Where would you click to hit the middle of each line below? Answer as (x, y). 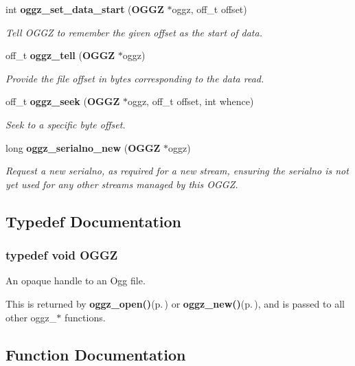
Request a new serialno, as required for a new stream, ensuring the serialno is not (177, 171)
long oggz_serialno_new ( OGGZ (83, 147)
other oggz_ (31, 317)
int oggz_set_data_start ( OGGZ (85, 9)
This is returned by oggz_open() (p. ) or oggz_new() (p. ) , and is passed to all (175, 303)
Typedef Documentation (93, 221)
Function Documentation (96, 354)
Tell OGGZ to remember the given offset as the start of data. (134, 32)
